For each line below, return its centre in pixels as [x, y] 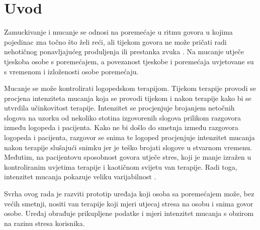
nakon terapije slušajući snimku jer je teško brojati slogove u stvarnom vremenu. [128, 147]
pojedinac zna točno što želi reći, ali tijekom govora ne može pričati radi [115, 41]
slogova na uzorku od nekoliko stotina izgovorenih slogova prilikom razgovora [122, 117]
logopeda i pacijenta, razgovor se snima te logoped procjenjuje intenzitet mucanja [129, 137]
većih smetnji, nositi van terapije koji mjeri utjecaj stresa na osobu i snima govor [129, 203]
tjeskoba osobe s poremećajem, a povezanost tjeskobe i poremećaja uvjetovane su [129, 61]
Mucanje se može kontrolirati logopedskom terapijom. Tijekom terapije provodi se [130, 88]
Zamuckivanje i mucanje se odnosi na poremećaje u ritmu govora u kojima [118, 32]
